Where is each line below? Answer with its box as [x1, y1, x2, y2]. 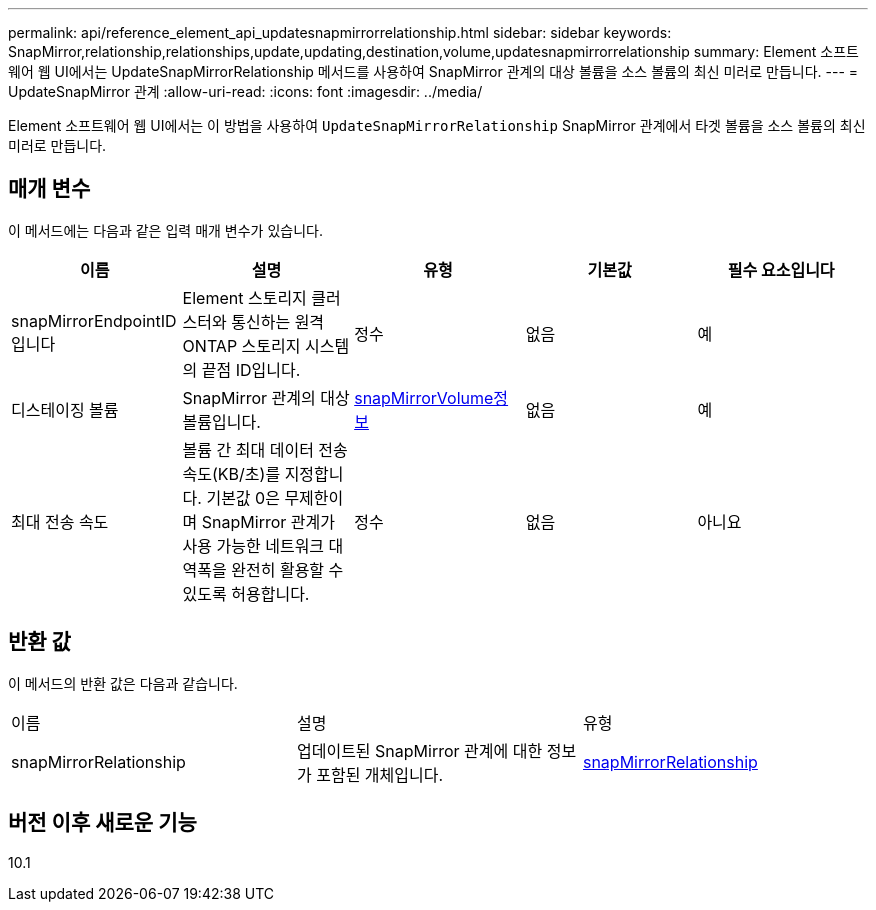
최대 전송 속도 [11, 511, 109, 532]
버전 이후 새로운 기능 [8, 810, 197, 836]
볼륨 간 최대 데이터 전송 [182, 439, 348, 460]
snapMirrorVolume [354, 387, 494, 408]
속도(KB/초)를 [182, 463, 281, 484]
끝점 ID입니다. [201, 359, 301, 380]
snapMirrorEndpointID [11, 310, 177, 331]
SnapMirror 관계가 [201, 511, 335, 532]
